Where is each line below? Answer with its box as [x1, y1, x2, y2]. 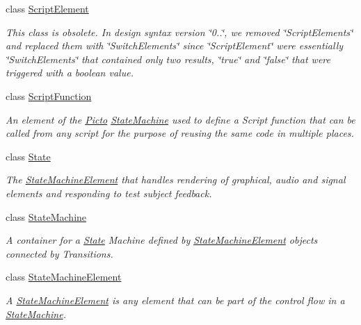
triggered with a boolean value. [6, 65, 134, 80]
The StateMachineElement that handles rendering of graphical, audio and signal [6, 172, 346, 187]
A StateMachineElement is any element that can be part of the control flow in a [6, 292, 345, 307]
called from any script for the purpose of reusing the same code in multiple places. [6, 126, 354, 140]
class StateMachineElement [6, 269, 122, 284]
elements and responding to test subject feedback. [6, 185, 212, 200]
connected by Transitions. [6, 246, 113, 260]
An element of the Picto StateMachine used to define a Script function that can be [6, 112, 355, 126]
